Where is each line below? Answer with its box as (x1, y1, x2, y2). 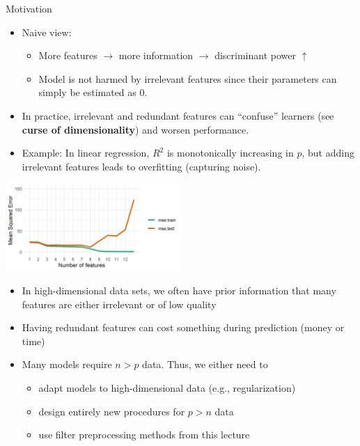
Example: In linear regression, (22, 145, 150, 160)
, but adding (302, 145, 354, 160)
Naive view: (22, 24, 72, 39)
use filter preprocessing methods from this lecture (38, 427, 250, 442)
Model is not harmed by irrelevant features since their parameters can (38, 71, 337, 86)
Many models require (22, 357, 112, 372)
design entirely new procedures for (38, 404, 185, 418)
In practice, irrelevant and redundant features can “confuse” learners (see (22, 108, 334, 122)
